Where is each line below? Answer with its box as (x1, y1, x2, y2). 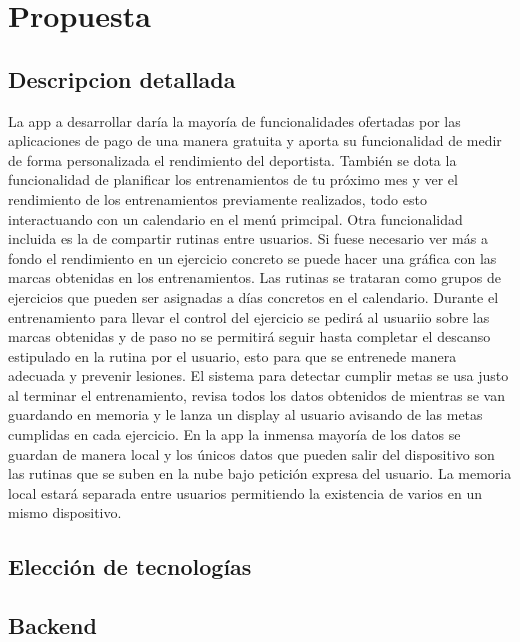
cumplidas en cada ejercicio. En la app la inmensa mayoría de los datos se (8, 424, 461, 445)
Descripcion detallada (8, 63, 236, 94)
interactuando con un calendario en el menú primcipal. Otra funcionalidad (8, 208, 463, 229)
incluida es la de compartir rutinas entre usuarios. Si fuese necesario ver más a (8, 228, 488, 249)
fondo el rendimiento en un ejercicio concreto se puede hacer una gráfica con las (8, 247, 497, 268)
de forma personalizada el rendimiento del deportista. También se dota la (8, 149, 457, 170)
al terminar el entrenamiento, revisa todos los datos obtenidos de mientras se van (8, 384, 505, 405)
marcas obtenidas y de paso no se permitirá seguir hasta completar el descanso (8, 326, 491, 347)
